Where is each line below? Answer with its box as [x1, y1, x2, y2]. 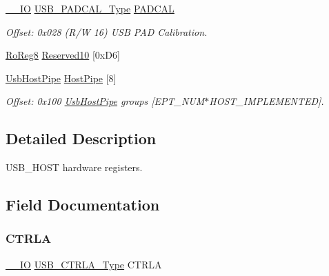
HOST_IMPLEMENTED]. [209, 94, 324, 108]
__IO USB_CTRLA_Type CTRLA [6, 257, 162, 271]
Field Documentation [6, 194, 160, 215]
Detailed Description [6, 128, 157, 149]
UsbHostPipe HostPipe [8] [6, 70, 117, 85]
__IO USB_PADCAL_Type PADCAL [6, 1, 175, 15]
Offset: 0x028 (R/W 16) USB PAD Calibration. [6, 24, 208, 39]
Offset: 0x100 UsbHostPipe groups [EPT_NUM [6, 94, 205, 108]
